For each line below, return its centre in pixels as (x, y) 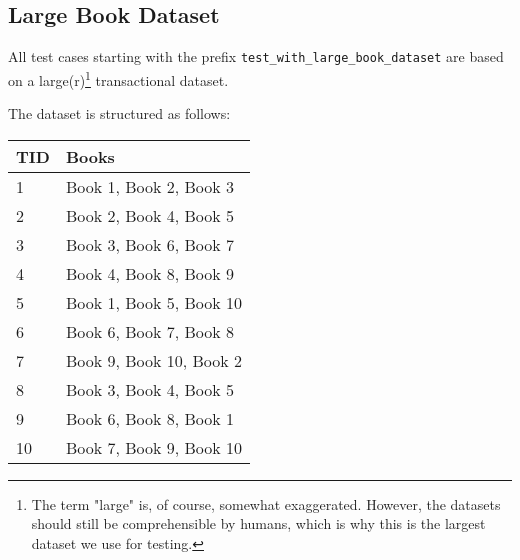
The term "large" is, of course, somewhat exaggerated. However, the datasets (266, 503)
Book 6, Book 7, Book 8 (150, 331)
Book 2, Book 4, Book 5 (150, 215)
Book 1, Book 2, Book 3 (150, 186)
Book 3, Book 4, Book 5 (150, 389)
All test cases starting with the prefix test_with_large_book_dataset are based (256, 56)
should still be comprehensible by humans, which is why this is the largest (258, 523)
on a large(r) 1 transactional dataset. (118, 78)
